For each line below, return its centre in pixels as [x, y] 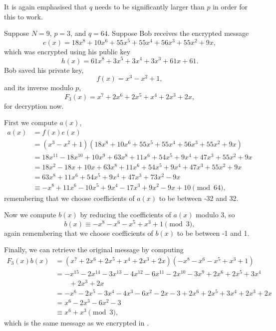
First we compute [31, 122]
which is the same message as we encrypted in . [77, 322]
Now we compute [30, 215]
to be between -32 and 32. [199, 198]
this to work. [23, 16]
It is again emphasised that [46, 6]
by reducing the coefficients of [126, 215]
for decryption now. [34, 105]
